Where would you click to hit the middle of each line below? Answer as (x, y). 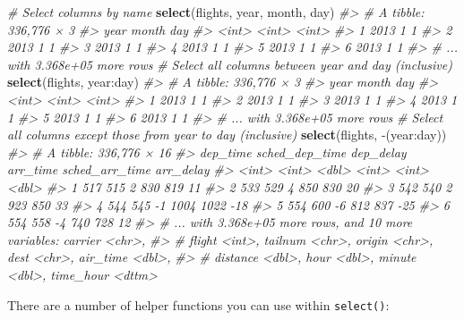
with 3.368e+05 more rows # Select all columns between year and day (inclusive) (230, 64)
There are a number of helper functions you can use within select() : (198, 304)
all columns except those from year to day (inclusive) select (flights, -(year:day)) (227, 135)
